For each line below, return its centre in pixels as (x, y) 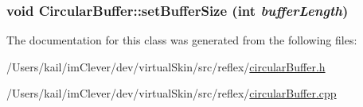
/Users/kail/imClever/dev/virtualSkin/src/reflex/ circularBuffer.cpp (172, 93)
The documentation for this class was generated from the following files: (182, 40)
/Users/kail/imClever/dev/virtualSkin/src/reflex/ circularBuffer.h (166, 66)
